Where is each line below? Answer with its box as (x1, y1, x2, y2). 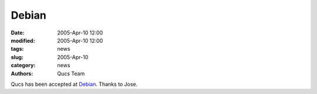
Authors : (11, 70, 33, 77)
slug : (11, 53, 23, 61)
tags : (11, 46, 24, 53)
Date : (11, 29, 25, 36)
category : (11, 62, 36, 69)
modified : (11, 37, 35, 44)
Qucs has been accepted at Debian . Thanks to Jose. (11, 81, 138, 88)
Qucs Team (57, 70, 85, 77)
